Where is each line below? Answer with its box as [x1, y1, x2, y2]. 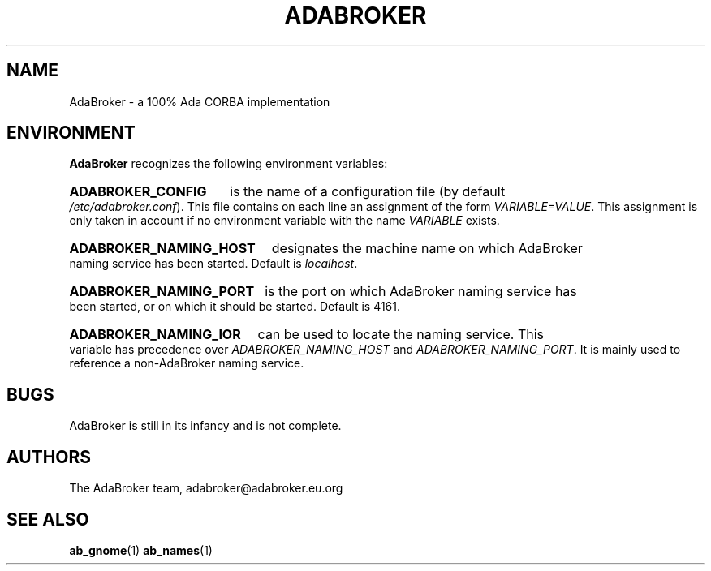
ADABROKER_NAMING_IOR [69, 326, 241, 343]
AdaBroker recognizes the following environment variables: [69, 157, 388, 171]
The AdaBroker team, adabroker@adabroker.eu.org [69, 481, 343, 496]
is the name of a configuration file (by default [230, 183, 506, 200]
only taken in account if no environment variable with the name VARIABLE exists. [69, 213, 500, 228]
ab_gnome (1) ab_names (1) [69, 543, 213, 557]
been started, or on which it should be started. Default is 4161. [69, 299, 401, 314]
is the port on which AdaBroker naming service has [265, 283, 577, 300]
